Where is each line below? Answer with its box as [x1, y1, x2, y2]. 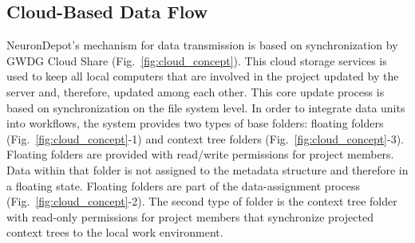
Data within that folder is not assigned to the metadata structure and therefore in [6, 161, 409, 178]
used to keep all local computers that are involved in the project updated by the [6, 68, 399, 84]
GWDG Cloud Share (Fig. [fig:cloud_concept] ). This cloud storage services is [6, 52, 387, 69]
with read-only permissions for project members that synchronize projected [6, 208, 373, 225]
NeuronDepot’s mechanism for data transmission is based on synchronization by [6, 37, 398, 53]
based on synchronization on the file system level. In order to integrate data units [6, 99, 405, 116]
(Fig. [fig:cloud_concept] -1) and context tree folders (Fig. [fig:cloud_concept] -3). [6, 130, 405, 147]
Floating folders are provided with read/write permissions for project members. [6, 146, 394, 163]
